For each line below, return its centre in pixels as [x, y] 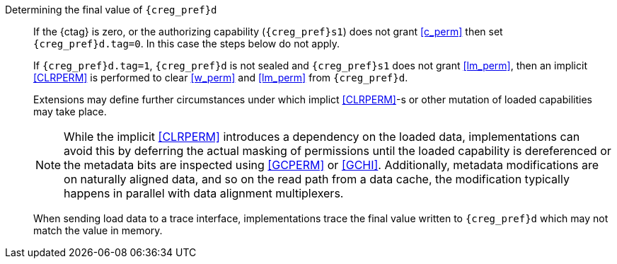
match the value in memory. [98, 230]
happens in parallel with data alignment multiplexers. [204, 193]
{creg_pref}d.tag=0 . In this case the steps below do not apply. [187, 44]
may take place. [70, 111]
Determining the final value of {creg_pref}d [111, 10]
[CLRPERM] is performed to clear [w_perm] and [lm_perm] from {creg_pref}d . [221, 78]
